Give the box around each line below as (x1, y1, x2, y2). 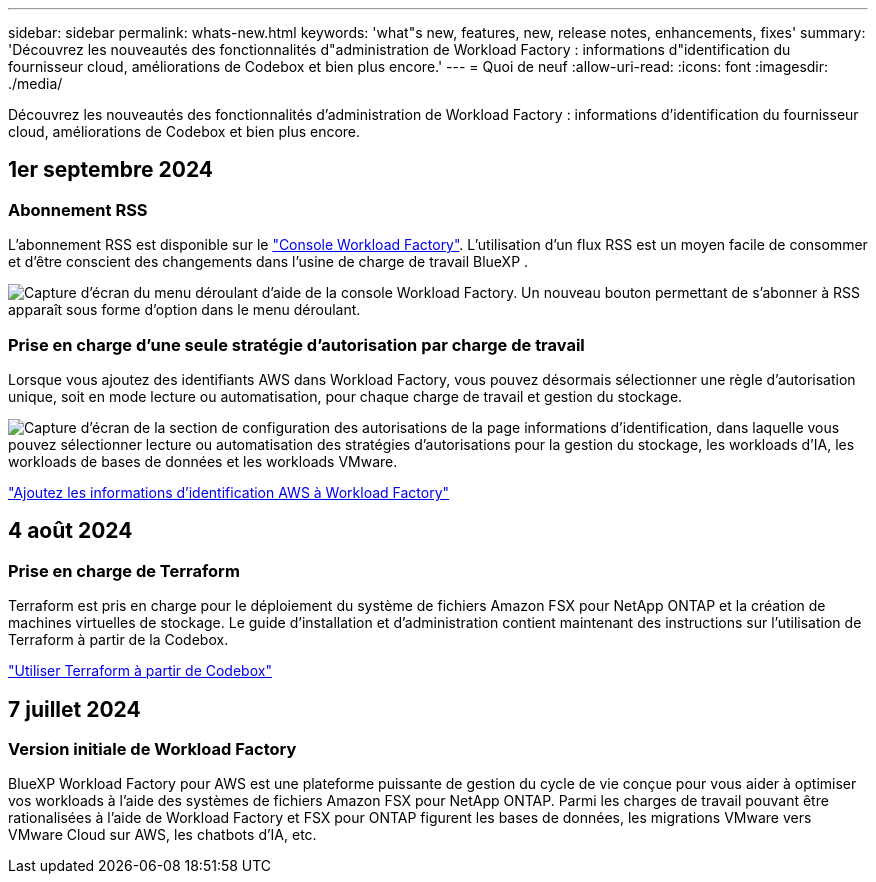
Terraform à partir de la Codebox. (8, 631, 229, 649)
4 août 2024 (8, 518, 133, 544)
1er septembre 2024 (8, 157, 214, 183)
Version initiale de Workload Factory (8, 739, 297, 760)
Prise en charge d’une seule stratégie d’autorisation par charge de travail (8, 334, 585, 355)
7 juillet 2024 (8, 696, 141, 722)
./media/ (8, 75, 63, 92)
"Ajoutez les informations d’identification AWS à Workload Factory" (8, 483, 450, 501)
